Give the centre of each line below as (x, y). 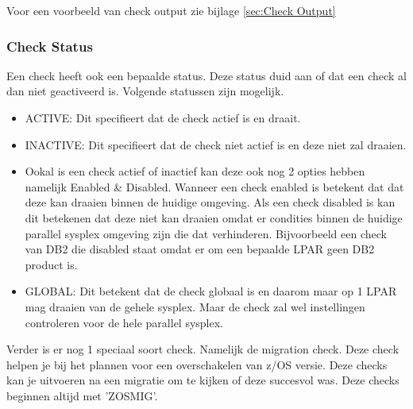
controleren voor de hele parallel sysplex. (124, 322)
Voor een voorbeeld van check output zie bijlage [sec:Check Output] (171, 10)
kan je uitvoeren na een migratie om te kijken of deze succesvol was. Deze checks (203, 380)
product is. (51, 264)
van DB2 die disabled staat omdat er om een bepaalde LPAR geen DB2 (200, 249)
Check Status (50, 46)
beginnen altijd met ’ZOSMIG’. (82, 395)
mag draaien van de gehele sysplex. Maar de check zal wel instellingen (195, 306)
